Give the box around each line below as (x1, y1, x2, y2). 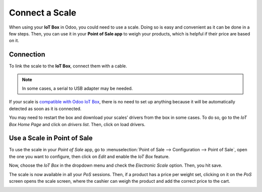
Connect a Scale (9, 7, 77, 18)
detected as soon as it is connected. (9, 106, 82, 112)
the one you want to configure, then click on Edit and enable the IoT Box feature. (9, 153, 170, 160)
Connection (9, 50, 46, 59)
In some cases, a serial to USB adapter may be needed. (22, 85, 133, 92)
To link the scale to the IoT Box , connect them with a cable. (9, 63, 127, 69)
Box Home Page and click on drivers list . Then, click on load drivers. (9, 121, 146, 127)
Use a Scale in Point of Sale (9, 134, 93, 143)
